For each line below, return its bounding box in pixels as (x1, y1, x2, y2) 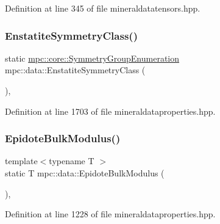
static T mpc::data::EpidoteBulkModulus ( (5, 167, 165, 179)
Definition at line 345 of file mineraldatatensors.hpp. (5, 2, 200, 14)
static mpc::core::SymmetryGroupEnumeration (5, 51, 180, 64)
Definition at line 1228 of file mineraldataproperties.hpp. (5, 208, 216, 220)
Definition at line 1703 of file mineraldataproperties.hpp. (5, 104, 216, 117)
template (5, 154, 38, 167)
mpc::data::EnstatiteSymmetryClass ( (5, 63, 146, 76)
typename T (49, 154, 94, 167)
